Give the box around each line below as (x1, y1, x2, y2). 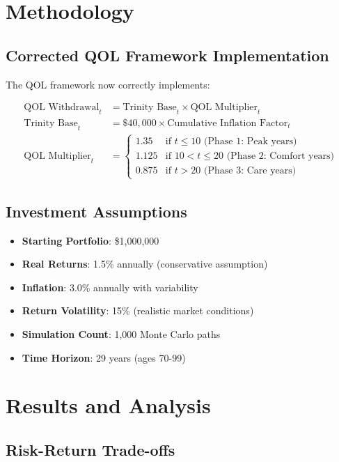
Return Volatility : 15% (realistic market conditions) (22, 303, 254, 318)
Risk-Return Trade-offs (6, 438, 175, 460)
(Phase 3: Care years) (204, 166, 297, 176)
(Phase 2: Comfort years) (226, 151, 335, 162)
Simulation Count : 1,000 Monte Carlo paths (22, 327, 221, 341)
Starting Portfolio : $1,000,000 (22, 233, 159, 247)
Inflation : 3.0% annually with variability (22, 279, 198, 294)
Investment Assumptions (6, 200, 187, 222)
